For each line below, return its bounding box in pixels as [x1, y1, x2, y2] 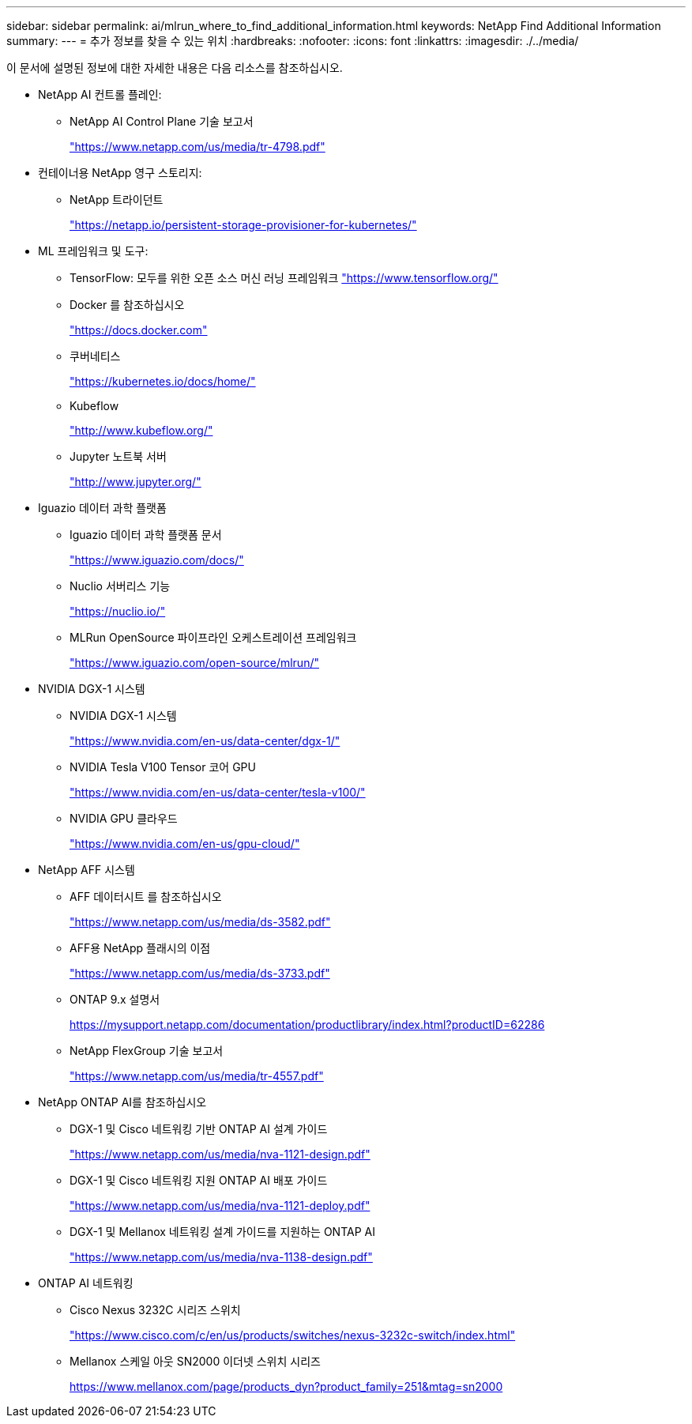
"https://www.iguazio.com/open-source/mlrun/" [70, 656, 319, 669]
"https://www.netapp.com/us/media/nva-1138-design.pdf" [70, 1250, 373, 1264]
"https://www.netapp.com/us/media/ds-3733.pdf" [70, 966, 330, 980]
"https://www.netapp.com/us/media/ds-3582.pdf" [70, 915, 331, 929]
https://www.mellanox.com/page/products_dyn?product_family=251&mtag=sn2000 [70, 1380, 503, 1393]
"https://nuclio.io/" [70, 605, 166, 618]
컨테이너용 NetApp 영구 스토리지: [38, 166, 202, 179]
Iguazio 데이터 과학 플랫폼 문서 [70, 528, 222, 541]
